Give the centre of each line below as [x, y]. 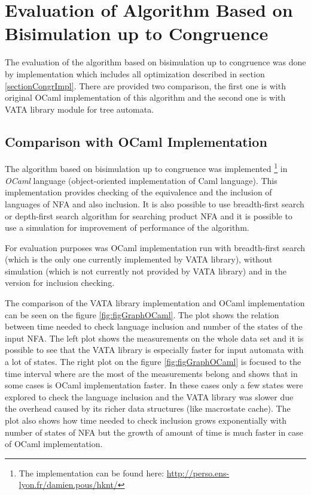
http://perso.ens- [198, 473]
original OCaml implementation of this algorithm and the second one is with [145, 97]
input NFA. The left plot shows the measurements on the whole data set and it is [154, 338]
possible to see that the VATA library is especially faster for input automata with [154, 350]
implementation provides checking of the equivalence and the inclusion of [138, 192]
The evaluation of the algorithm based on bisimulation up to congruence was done [155, 62]
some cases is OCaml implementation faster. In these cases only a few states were [154, 385]
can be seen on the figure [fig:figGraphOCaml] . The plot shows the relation [142, 314]
